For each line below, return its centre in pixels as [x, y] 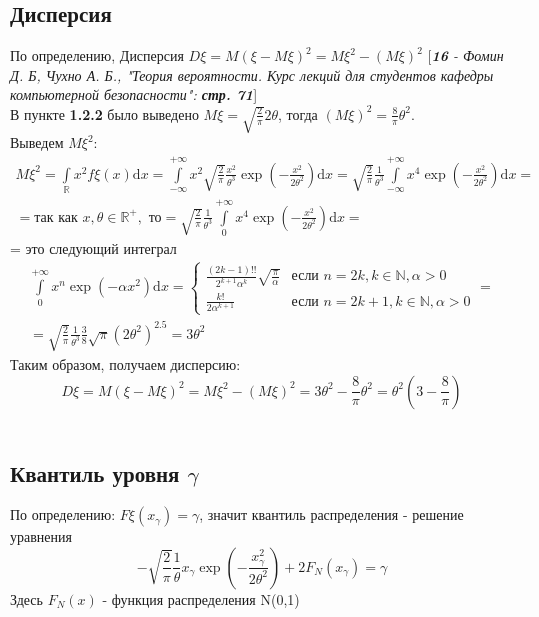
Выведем [37, 142]
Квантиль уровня [95, 472]
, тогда [297, 113]
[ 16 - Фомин [465, 55]
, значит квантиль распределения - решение [331, 514]
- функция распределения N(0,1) [201, 598]
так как [56, 217]
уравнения [41, 536]
